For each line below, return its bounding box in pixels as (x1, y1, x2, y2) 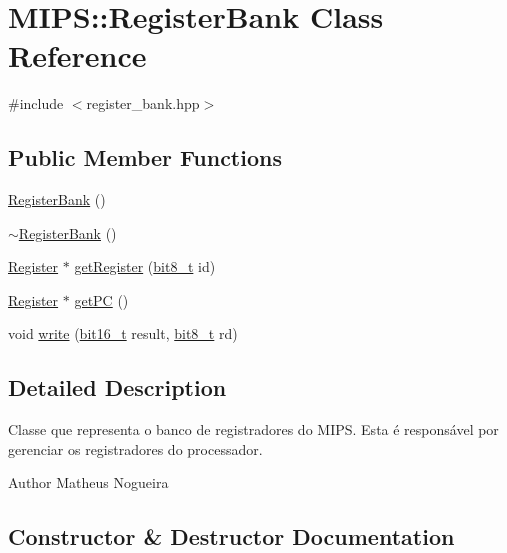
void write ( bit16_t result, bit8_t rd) (8, 323, 238, 344)
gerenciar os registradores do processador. (8, 438, 263, 459)
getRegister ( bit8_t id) (74, 256, 216, 277)
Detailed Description (8, 372, 227, 403)
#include (8, 93, 64, 114)
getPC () (74, 289, 129, 310)
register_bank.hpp (86, 93, 200, 114)
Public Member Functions (8, 142, 282, 173)
